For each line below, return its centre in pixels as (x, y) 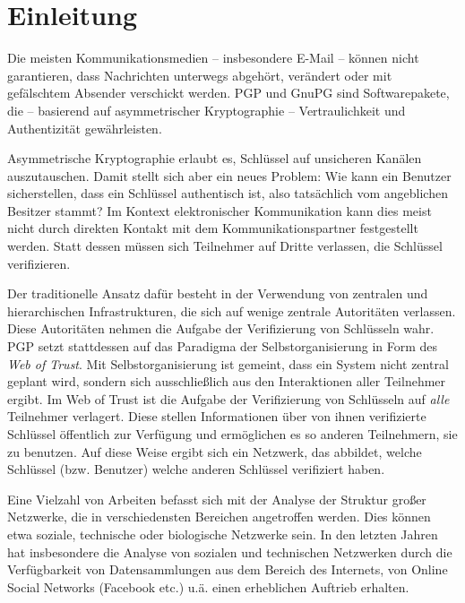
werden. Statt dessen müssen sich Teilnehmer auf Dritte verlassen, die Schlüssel (225, 246)
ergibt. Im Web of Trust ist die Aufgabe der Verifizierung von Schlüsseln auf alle (228, 398)
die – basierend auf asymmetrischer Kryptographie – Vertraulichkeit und (207, 110)
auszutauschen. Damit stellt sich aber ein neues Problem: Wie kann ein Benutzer (229, 175)
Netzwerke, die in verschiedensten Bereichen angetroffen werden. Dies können (219, 517)
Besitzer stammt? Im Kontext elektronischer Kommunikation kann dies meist (220, 210)
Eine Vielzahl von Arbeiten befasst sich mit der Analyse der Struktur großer (217, 499)
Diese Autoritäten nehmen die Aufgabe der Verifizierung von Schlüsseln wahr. (221, 328)
